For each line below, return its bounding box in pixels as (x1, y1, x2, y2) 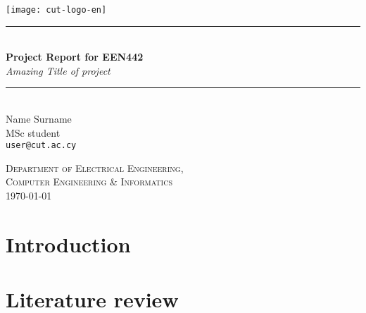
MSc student (6, 125, 61, 140)
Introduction (6, 229, 131, 258)
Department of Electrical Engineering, (6, 160, 184, 175)
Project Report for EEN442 (6, 49, 144, 64)
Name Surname (6, 111, 72, 126)
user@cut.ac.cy (6, 140, 77, 151)
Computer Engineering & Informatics (6, 174, 172, 189)
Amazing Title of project (6, 63, 111, 78)
